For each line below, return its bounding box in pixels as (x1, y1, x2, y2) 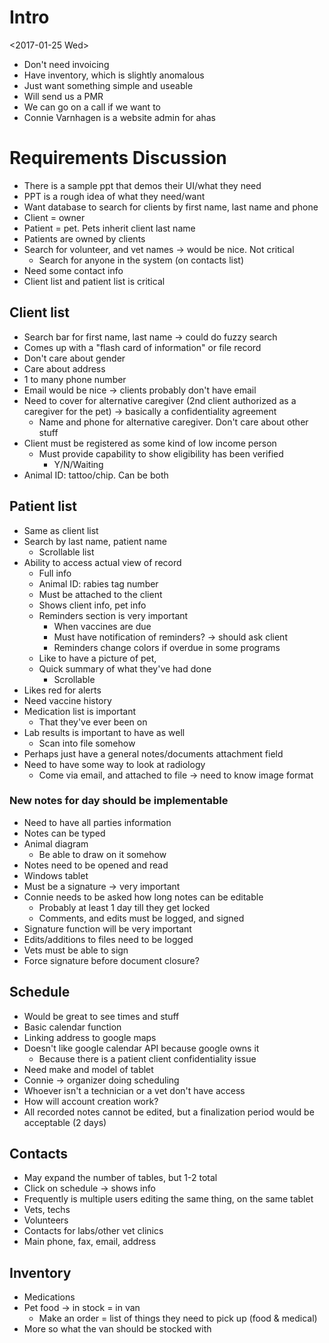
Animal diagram (23, 837, 89, 850)
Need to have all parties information (23, 816, 172, 828)
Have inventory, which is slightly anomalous (23, 69, 205, 81)
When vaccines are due (53, 620, 152, 632)
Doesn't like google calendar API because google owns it (23, 1042, 260, 1054)
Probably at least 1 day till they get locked (38, 901, 211, 913)
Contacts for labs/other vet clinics (23, 1225, 164, 1237)
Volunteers (23, 1214, 69, 1226)
